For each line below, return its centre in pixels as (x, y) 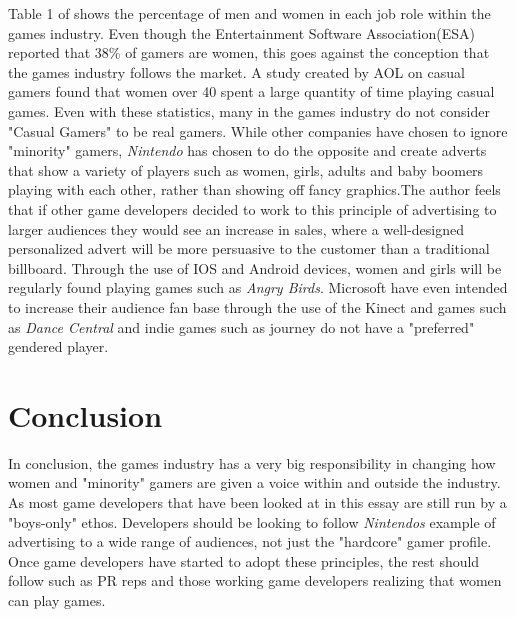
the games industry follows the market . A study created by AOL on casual (236, 71)
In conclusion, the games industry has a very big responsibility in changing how (252, 462)
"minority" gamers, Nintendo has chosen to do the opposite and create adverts (247, 150)
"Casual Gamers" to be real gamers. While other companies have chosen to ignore (258, 130)
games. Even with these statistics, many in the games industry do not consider (249, 110)
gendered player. (58, 346)
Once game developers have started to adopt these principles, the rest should (244, 560)
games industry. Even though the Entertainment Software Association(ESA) (241, 32)
